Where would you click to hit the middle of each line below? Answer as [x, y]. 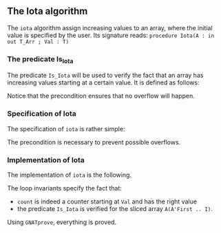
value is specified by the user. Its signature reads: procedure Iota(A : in [111, 35]
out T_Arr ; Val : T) [38, 42]
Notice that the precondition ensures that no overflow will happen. [101, 96]
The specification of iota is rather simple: [66, 129]
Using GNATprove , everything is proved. [62, 222]
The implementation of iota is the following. [70, 175]
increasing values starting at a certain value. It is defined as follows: [103, 82]
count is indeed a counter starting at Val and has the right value [107, 201]
